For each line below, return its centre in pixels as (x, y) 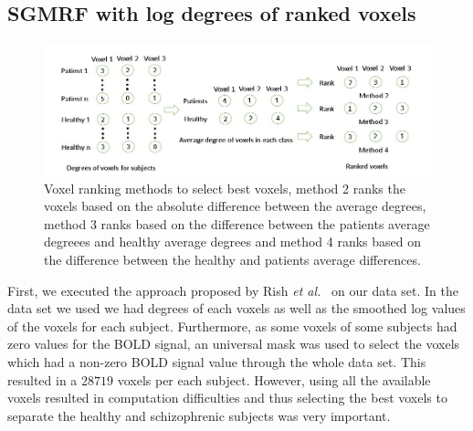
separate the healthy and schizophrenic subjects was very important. (199, 415)
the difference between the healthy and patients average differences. (232, 260)
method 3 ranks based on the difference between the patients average (237, 223)
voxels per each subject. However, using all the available (274, 379)
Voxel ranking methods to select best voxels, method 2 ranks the (225, 188)
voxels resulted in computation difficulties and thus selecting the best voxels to (227, 398)
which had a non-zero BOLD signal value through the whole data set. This (217, 362)
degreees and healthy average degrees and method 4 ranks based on (233, 242)
